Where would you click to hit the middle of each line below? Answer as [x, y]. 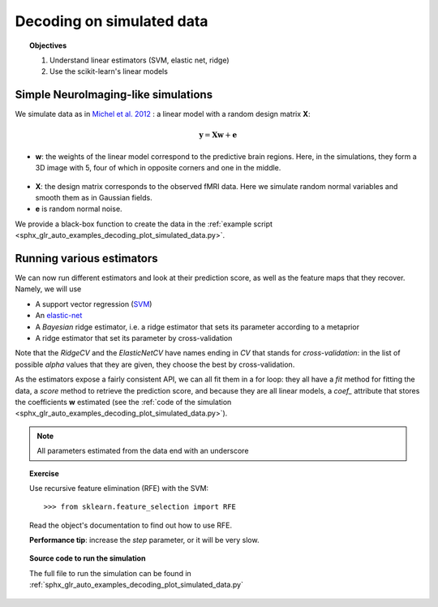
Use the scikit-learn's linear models [109, 71]
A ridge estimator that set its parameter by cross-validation [134, 338]
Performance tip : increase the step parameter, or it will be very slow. [144, 540]
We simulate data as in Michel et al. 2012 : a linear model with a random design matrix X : [163, 114]
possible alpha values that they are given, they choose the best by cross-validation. [155, 364]
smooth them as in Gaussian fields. [94, 197]
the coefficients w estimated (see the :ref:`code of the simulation [123, 402]
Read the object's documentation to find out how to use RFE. [131, 525]
